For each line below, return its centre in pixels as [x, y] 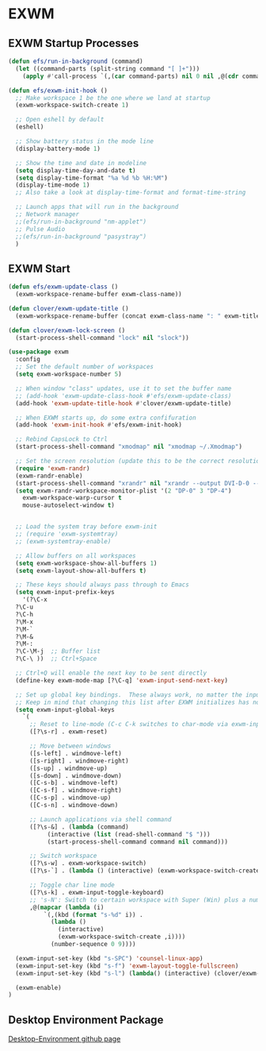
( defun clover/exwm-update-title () [68, 308]
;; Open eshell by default [60, 120]
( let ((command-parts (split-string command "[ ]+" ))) [108, 68]
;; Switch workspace [63, 856]
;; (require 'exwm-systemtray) [67, 534]
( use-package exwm [38, 352]
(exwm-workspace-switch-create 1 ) [72, 105]
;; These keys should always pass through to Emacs [103, 585]
